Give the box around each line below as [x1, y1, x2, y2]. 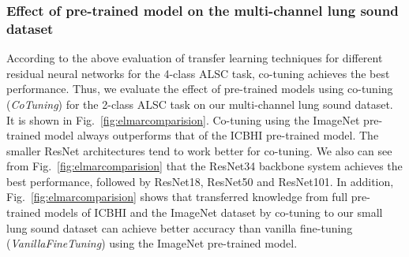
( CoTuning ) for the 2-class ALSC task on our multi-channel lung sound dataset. [6, 95, 393, 112]
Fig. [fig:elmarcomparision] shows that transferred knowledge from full [6, 188, 348, 205]
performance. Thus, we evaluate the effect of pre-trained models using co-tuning [6, 80, 393, 97]
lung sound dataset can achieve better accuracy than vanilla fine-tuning [6, 219, 353, 236]
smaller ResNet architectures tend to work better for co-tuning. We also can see [6, 142, 392, 158]
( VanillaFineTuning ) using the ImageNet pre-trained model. [6, 235, 298, 251]
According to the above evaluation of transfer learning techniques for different [6, 50, 383, 66]
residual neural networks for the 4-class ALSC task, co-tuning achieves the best [6, 65, 390, 81]
